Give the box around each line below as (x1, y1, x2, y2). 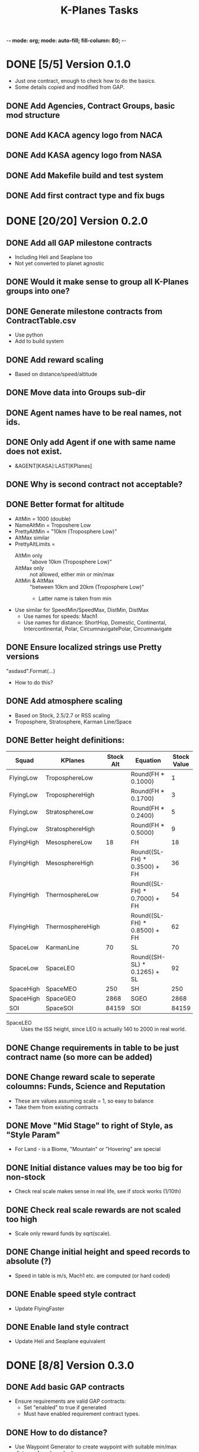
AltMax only (14, 564, 44, 572)
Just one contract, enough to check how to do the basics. (14, 78, 156, 85)
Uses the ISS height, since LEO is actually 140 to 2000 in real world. (21, 1025, 187, 1033)
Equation (135, 757, 161, 765)
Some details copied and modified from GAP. (14, 84, 125, 91)
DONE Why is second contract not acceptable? (6, 479, 183, 489)
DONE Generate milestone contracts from (6, 306, 163, 316)
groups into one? (6, 286, 70, 296)
